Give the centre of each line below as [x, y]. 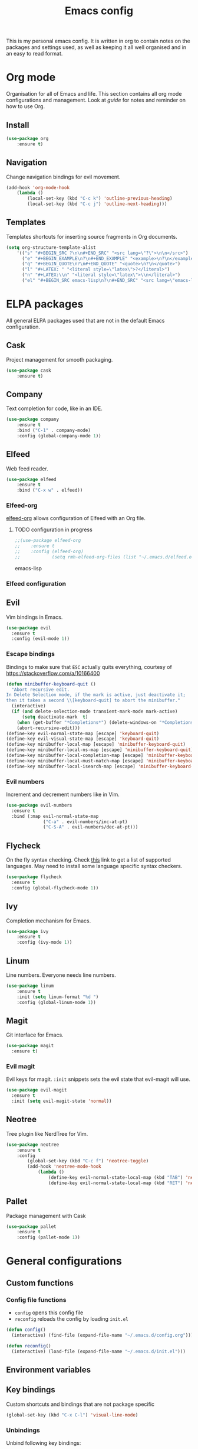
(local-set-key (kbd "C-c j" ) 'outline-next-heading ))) [97, 204]
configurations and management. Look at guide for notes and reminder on [96, 100]
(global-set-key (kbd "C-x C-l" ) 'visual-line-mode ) [72, 1415]
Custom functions [40, 1283]
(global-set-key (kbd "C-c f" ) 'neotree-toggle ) [88, 1161]
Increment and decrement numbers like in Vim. [63, 794]
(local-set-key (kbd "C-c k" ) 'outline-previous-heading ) [100, 199]
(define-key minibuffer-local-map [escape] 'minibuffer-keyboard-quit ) [96, 745]
